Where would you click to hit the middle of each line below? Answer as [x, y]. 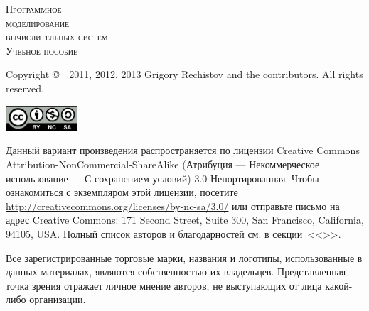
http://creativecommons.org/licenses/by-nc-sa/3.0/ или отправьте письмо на [173, 206]
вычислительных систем [57, 37]
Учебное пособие [42, 50]
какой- [339, 285]
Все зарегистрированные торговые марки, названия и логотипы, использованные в [184, 257]
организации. [58, 299]
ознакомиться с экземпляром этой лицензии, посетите [122, 192]
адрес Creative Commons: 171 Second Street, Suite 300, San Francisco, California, [185, 220]
